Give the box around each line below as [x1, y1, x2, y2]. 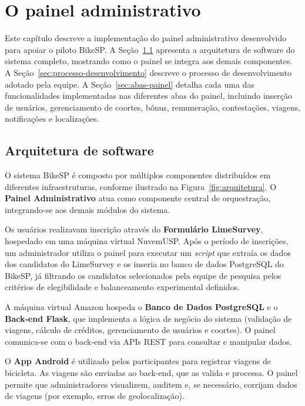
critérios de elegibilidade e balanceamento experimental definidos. [5, 281, 240, 293]
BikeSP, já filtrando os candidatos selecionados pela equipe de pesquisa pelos [5, 269, 281, 281]
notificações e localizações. [5, 112, 99, 125]
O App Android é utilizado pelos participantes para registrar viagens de [5, 355, 272, 367]
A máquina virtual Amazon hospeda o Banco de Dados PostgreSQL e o [5, 301, 278, 313]
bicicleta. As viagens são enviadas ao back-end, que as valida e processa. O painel [5, 366, 298, 378]
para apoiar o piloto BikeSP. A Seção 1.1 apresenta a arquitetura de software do [5, 43, 295, 55]
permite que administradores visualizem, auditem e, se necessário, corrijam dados [5, 378, 297, 390]
